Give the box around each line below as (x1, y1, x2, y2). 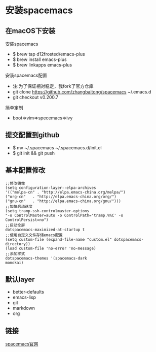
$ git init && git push (12, 150, 55, 156)
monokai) (5, 260, 24, 265)
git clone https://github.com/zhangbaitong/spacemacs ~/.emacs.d (12, 89, 151, 94)
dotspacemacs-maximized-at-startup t (5, 227, 85, 232)
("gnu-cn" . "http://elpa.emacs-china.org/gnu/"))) (5, 199, 122, 204)
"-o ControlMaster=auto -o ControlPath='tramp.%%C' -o (5, 213, 124, 218)
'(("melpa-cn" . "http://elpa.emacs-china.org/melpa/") (5, 189, 126, 195)
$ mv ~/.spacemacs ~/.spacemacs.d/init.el (12, 144, 102, 150)
